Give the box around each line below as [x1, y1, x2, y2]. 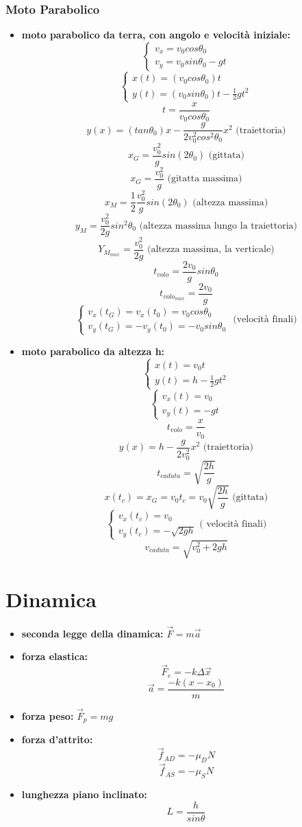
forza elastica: [21, 649, 88, 664]
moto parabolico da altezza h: [21, 343, 165, 358]
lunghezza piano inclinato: [21, 787, 147, 802]
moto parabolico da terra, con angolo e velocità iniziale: [21, 27, 290, 42]
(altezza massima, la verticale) [147, 245, 275, 255]
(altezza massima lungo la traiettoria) [139, 220, 298, 231]
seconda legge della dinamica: [21, 626, 164, 640]
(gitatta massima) [167, 174, 242, 184]
